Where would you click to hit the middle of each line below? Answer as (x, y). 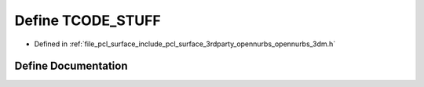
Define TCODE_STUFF (88, 20)
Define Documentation (71, 66)
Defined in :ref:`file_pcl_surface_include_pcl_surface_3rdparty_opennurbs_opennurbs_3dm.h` (185, 44)
